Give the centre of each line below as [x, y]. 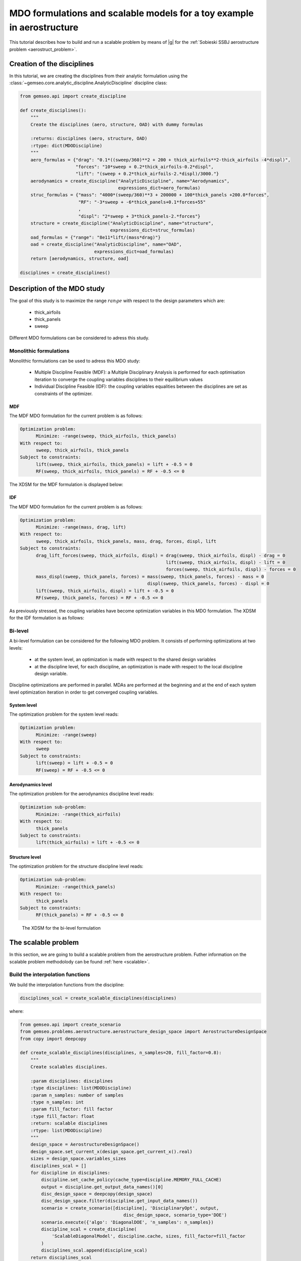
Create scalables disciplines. [69, 1067]
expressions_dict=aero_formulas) [159, 188]
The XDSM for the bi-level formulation [61, 928]
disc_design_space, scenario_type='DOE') [175, 1215]
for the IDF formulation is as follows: [47, 618]
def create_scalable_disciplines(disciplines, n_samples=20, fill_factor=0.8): [121, 1053]
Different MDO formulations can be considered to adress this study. [79, 337]
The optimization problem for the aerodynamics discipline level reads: [82, 794]
